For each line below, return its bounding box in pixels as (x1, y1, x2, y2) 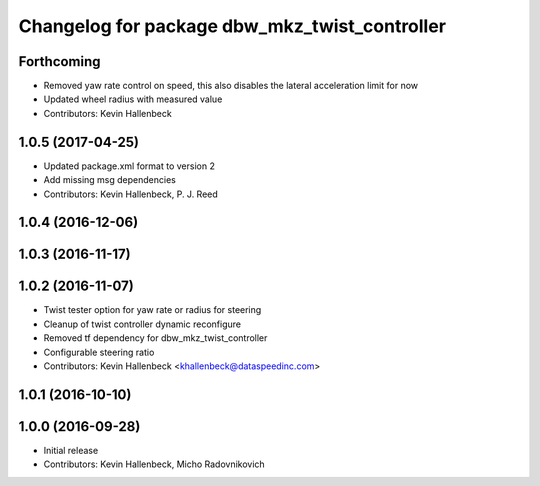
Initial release (43, 444, 99, 456)
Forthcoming (18, 53, 101, 70)
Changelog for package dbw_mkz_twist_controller (18, 15, 447, 37)
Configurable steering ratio (43, 346, 155, 358)
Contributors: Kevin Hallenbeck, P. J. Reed (43, 188, 219, 200)
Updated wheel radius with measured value (43, 93, 223, 105)
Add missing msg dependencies (43, 174, 177, 186)
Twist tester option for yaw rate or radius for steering (43, 304, 262, 316)
